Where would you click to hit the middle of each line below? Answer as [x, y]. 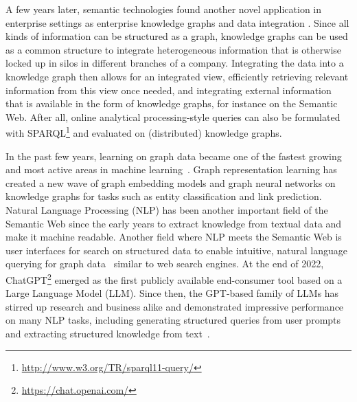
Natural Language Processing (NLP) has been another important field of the [167, 209]
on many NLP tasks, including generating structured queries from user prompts [173, 320]
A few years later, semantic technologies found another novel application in [164, 9]
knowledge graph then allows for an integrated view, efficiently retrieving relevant [177, 76]
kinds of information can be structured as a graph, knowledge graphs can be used [177, 36]
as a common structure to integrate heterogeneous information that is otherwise [174, 49]
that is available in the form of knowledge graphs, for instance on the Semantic [172, 103]
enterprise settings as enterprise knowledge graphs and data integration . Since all [177, 22]
